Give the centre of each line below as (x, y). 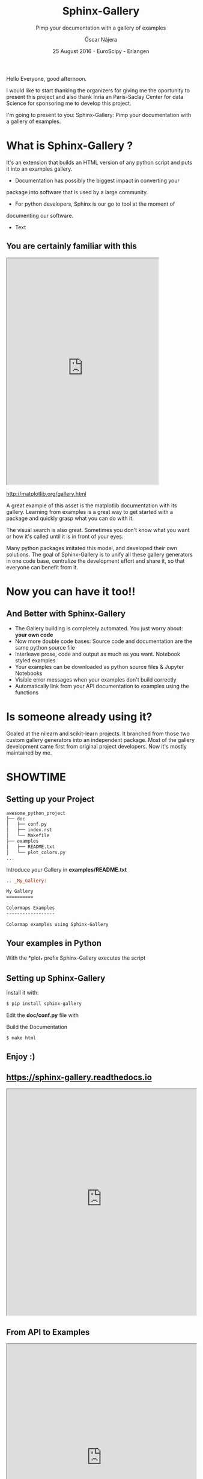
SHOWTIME (36, 777)
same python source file (45, 647)
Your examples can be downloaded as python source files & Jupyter (99, 667)
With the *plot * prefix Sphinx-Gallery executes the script (76, 958)
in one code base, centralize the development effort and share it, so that (95, 561)
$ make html (21, 1038)
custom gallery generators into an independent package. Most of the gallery (101, 739)
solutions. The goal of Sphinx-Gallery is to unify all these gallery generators (100, 554)
